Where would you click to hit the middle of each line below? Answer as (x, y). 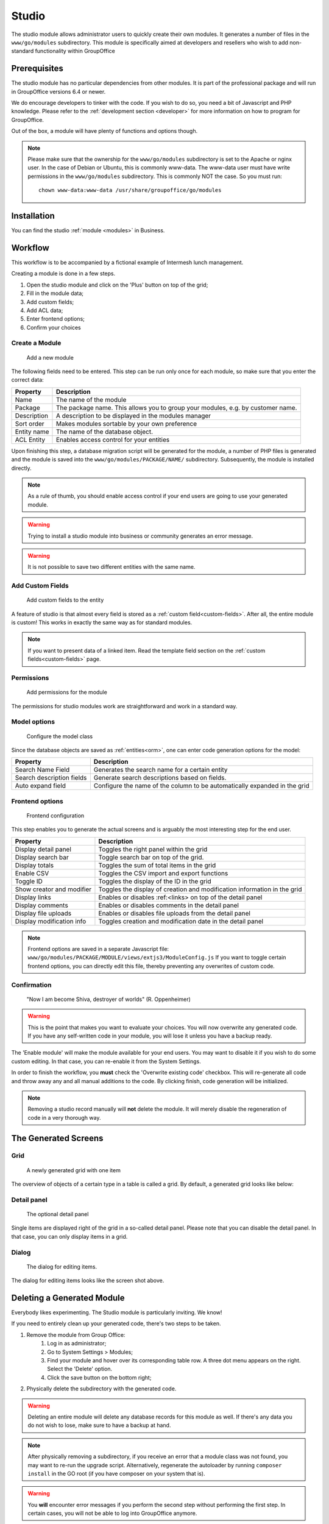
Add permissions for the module (67, 693)
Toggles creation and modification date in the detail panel (181, 921)
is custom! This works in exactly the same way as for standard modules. (102, 622)
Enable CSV (32, 873)
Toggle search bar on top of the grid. (151, 857)
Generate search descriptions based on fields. (160, 778)
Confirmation (31, 985)
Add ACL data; (45, 310)
